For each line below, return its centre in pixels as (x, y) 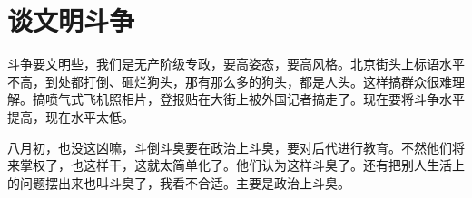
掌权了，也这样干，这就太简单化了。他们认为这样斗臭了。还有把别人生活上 (242, 165)
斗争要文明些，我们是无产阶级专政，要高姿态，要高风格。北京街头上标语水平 (236, 64)
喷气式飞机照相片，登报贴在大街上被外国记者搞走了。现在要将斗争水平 (255, 99)
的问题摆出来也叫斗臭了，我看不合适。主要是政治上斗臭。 (179, 182)
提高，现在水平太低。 (71, 116)
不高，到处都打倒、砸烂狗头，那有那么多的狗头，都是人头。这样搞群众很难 (230, 81)
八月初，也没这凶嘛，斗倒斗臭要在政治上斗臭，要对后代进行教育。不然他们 (230, 147)
